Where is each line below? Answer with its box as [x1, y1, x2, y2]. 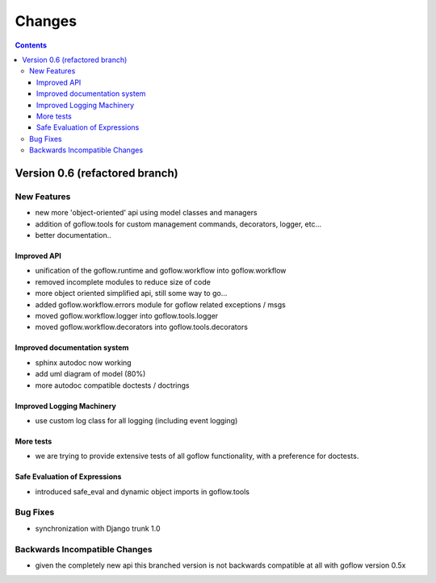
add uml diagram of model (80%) [35, 369, 146, 379]
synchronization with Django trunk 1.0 [35, 523, 161, 533]
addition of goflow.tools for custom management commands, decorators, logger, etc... [35, 219, 322, 229]
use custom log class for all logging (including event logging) [35, 415, 238, 425]
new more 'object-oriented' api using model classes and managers [35, 208, 258, 218]
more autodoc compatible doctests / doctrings [35, 380, 190, 390]
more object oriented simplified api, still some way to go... [35, 289, 228, 298]
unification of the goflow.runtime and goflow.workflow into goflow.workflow [35, 266, 287, 276]
